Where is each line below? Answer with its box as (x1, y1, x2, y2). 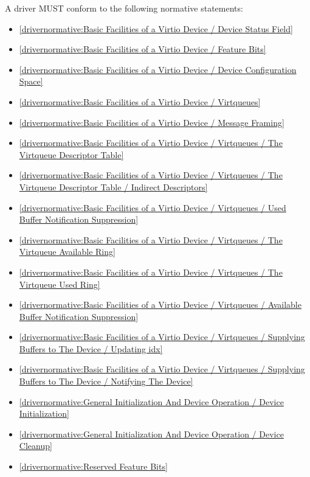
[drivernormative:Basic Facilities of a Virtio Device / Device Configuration (19, 63, 297, 75)
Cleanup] (19, 439, 52, 452)
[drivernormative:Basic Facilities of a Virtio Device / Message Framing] (19, 116, 284, 128)
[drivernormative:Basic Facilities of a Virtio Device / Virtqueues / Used (19, 201, 286, 214)
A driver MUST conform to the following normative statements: (5, 2, 243, 14)
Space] (19, 75, 43, 88)
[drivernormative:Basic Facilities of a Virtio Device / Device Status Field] (19, 22, 293, 35)
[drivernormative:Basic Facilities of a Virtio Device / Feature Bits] (19, 43, 266, 55)
